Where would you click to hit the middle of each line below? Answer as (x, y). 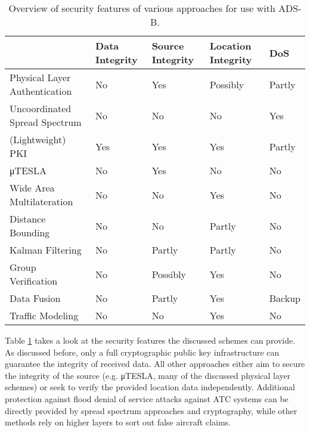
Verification (34, 281)
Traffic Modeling (44, 315)
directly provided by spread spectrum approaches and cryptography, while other (151, 410)
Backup (285, 298)
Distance (28, 219)
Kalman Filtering (46, 250)
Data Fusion (35, 298)
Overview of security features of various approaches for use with (142, 8)
